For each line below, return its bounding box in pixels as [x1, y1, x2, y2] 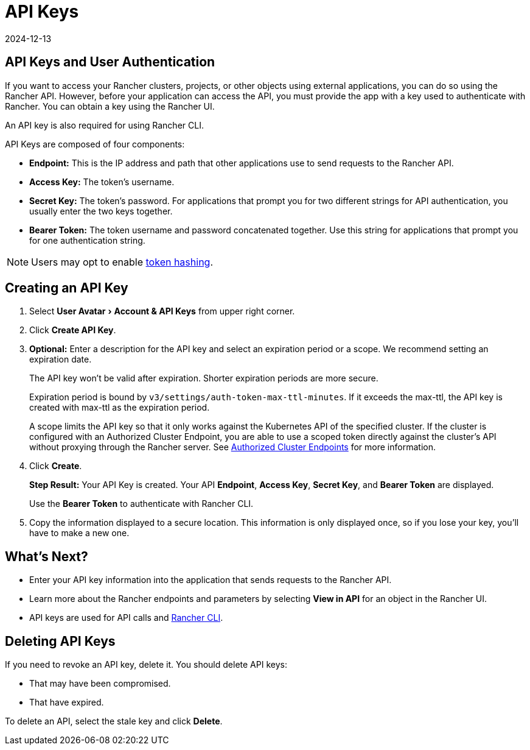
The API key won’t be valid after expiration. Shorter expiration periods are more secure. [29, 373, 378, 384]
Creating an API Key [5, 280, 128, 296]
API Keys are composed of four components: [5, 138, 185, 149]
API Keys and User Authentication [5, 54, 215, 70]
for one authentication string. [29, 235, 145, 246]
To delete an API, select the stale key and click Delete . [5, 716, 223, 727]
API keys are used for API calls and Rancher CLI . [29, 612, 223, 623]
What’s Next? [5, 548, 88, 564]
